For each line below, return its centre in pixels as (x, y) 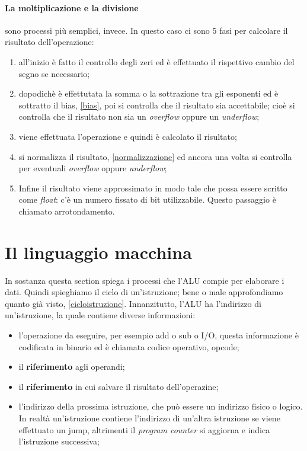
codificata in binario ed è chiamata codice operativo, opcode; (129, 346)
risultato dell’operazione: (49, 42)
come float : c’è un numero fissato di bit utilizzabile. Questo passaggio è (147, 199)
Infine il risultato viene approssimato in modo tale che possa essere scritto (153, 188)
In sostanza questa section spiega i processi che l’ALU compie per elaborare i (145, 280)
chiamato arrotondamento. (67, 211)
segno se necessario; (54, 73)
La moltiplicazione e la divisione (72, 7)
